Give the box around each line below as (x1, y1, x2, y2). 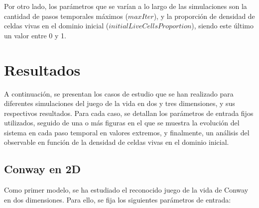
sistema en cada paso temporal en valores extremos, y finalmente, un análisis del (4, 127, 250, 137)
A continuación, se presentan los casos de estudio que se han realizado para (4, 88, 234, 99)
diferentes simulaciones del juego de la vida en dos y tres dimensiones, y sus (4, 98, 235, 108)
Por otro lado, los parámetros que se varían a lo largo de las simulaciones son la (4, 1, 247, 11)
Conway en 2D (4, 161, 81, 177)
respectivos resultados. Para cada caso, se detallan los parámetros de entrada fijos (4, 107, 254, 118)
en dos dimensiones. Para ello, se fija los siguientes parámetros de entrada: (4, 194, 231, 205)
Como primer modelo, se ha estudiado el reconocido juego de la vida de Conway (4, 185, 249, 195)
